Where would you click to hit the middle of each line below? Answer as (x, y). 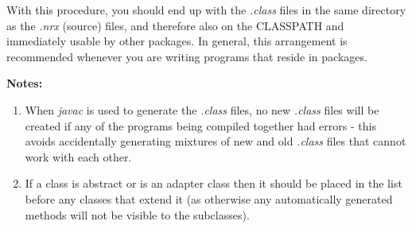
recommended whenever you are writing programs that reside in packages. (187, 56)
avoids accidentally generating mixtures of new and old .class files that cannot (216, 141)
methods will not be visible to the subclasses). (137, 214)
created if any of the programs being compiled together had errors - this (200, 125)
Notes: (25, 83)
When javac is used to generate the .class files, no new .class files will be (202, 109)
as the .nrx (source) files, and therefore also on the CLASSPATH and (175, 25)
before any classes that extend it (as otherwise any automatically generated (209, 198)
